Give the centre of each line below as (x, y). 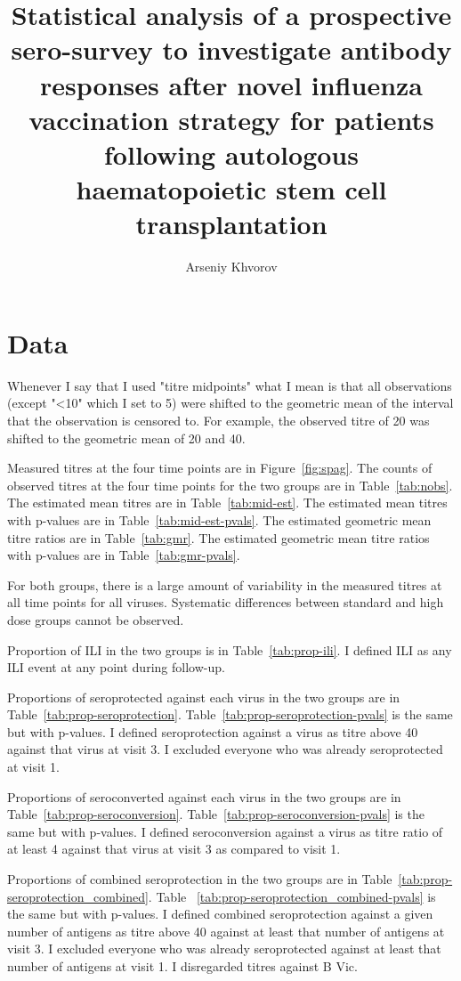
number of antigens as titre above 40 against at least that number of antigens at (226, 931)
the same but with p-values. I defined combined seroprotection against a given (220, 914)
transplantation (231, 224)
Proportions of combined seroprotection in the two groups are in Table (200, 879)
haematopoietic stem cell (231, 189)
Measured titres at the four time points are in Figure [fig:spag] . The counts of (220, 468)
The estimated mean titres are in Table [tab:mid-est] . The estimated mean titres (227, 503)
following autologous (231, 154)
